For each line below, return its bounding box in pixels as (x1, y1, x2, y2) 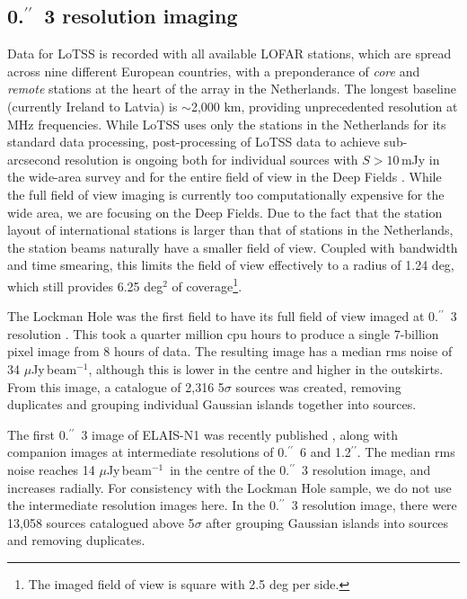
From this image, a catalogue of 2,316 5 (7, 377, 225, 396)
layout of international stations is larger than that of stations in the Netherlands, (7, 220, 454, 239)
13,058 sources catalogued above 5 (7, 513, 195, 532)
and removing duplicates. (7, 531, 145, 550)
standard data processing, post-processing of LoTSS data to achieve (7, 132, 380, 151)
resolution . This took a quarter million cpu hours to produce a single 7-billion (7, 324, 439, 343)
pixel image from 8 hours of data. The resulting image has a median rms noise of (7, 342, 453, 361)
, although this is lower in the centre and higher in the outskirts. (88, 359, 444, 378)
